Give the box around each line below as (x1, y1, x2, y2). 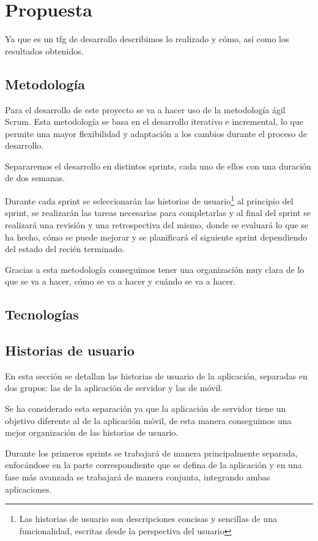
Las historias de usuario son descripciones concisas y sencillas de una (19, 512, 277, 525)
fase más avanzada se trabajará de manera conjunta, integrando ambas (5, 471, 270, 483)
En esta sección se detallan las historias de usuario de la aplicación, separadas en (5, 369, 308, 382)
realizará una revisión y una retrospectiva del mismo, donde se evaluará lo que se (5, 218, 309, 231)
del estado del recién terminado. (5, 242, 125, 255)
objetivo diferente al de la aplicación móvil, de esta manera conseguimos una (5, 414, 292, 427)
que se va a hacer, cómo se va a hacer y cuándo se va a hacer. (5, 275, 236, 288)
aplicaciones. (5, 482, 52, 495)
